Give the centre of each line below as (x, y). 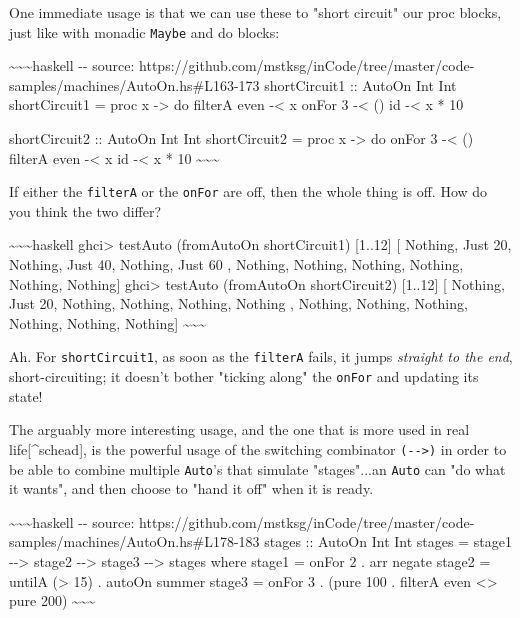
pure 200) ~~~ (52, 600)
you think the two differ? (85, 210)
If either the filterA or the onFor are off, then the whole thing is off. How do (248, 191)
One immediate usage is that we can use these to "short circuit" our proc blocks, (255, 12)
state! (26, 395)
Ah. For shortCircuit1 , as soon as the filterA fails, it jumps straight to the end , (261, 356)
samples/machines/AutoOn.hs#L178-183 (134, 541)
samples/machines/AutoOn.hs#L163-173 (134, 84)
